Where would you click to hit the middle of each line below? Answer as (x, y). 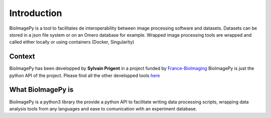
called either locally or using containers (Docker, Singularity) (72, 42)
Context (22, 56)
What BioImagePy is (41, 90)
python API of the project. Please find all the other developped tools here (85, 75)
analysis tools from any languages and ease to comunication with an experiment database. (103, 108)
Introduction (36, 13)
